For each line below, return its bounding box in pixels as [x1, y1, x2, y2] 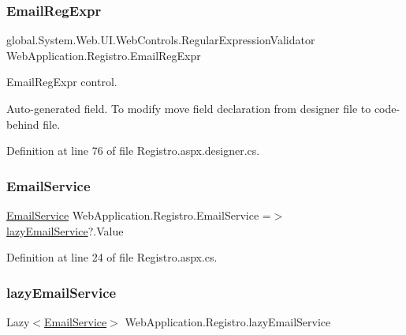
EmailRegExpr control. [6, 73, 117, 90]
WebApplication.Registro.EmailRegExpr [6, 47, 201, 63]
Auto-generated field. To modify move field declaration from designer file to [6, 100, 371, 116]
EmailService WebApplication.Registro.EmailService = [6, 207, 271, 223]
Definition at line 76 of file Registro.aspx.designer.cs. [6, 142, 260, 159]
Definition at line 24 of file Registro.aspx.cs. [6, 249, 218, 265]
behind [6, 115, 39, 132]
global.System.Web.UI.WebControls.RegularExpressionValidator [6, 32, 315, 48]
